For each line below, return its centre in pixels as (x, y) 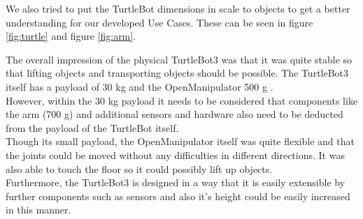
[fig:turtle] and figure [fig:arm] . (71, 36)
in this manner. (38, 210)
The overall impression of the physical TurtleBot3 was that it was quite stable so (179, 59)
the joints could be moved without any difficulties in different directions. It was (175, 154)
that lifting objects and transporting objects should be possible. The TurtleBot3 (177, 73)
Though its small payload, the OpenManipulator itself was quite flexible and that (180, 141)
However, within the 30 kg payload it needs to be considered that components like (182, 100)
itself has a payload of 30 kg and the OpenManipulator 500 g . (140, 86)
